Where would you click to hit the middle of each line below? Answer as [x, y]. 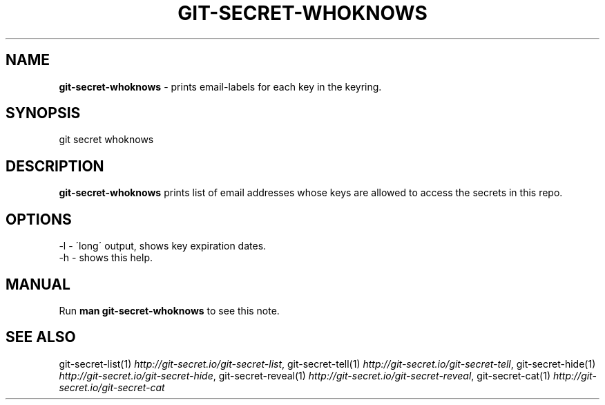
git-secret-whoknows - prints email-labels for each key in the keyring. [220, 86]
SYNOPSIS [43, 113]
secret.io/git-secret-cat [112, 387]
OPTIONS [39, 219]
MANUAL [38, 284]
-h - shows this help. [106, 258]
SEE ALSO [41, 337]
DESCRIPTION [55, 166]
